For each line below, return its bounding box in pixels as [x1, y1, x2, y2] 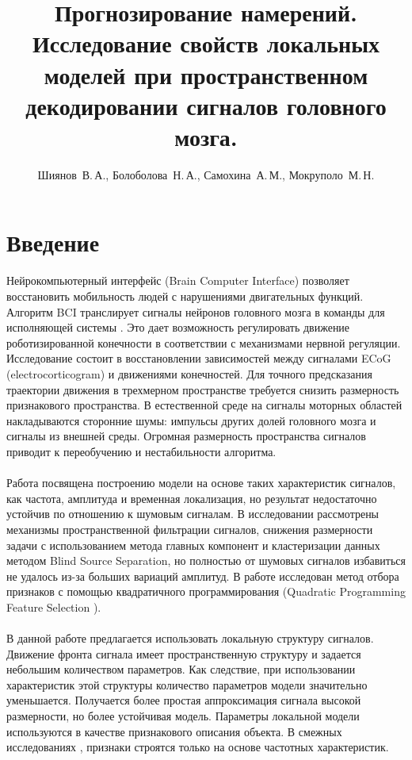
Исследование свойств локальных [32, 27, 380, 59]
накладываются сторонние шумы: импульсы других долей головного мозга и [6, 412, 376, 428]
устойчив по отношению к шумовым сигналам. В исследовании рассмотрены [6, 505, 380, 522]
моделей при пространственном [44, 58, 368, 90]
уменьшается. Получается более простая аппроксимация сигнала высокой [6, 692, 361, 708]
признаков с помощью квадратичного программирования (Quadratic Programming [6, 583, 406, 600]
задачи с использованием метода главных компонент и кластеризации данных [6, 536, 380, 553]
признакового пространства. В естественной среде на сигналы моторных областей [6, 397, 402, 413]
